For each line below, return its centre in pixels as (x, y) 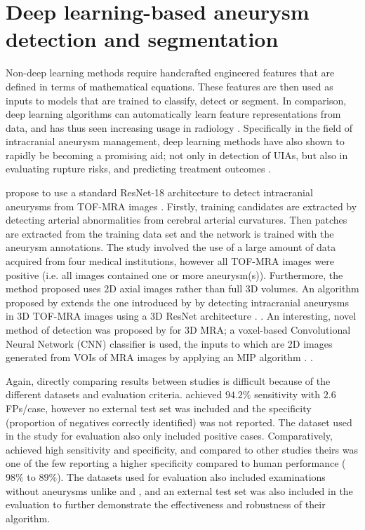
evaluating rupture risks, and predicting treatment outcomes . (139, 169)
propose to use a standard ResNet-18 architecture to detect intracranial (159, 192)
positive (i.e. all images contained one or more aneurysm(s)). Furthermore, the (174, 274)
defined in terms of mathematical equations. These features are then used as (170, 86)
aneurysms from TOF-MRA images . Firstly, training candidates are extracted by (181, 206)
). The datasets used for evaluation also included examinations (191, 476)
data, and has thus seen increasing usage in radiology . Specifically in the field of (179, 127)
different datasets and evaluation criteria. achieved (114, 394)
